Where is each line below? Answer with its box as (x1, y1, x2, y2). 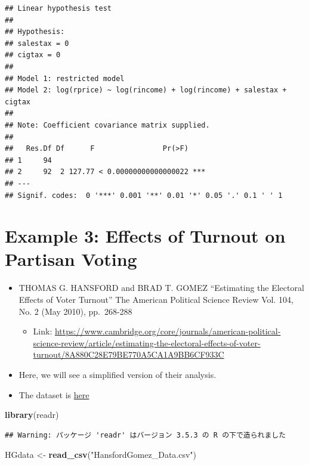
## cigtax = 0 (5, 51, 61, 60)
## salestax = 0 (5, 39, 69, 48)
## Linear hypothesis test (5, 4, 112, 13)
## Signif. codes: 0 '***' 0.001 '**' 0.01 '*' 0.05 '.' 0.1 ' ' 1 (5, 191, 283, 200)
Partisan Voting (5, 247, 137, 271)
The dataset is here (18, 388, 89, 401)
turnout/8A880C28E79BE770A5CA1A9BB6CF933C (33, 348, 224, 361)
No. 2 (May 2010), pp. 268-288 (18, 305, 132, 317)
